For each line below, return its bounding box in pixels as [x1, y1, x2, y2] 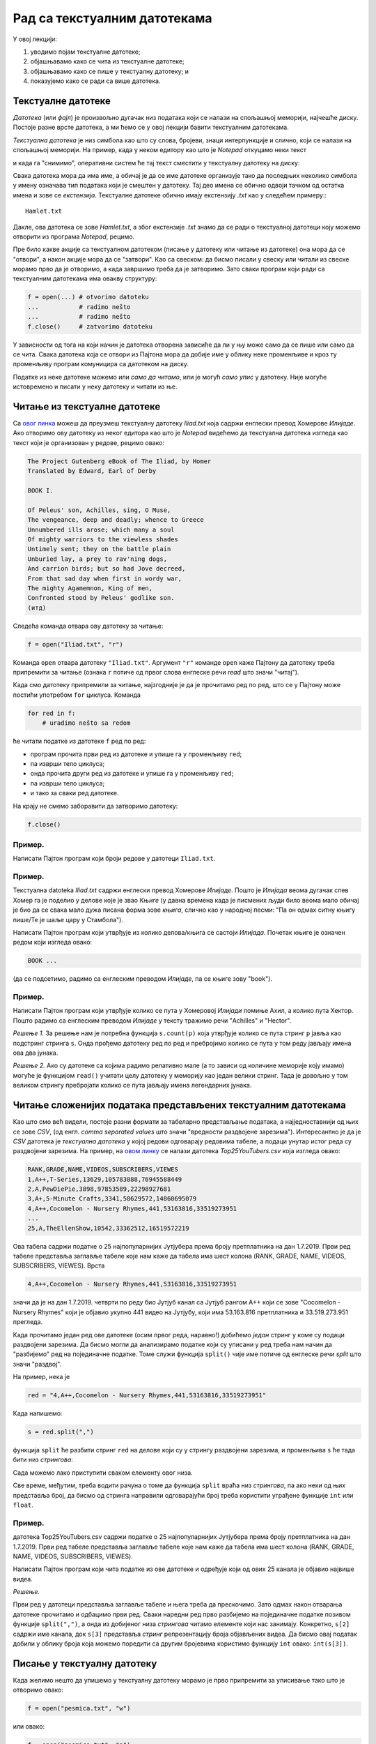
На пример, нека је [13, 1373, 70, 1381]
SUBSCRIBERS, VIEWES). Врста [13, 1261, 105, 1270]
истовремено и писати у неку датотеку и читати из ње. [13, 382, 178, 391]
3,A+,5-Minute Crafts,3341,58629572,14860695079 [27, 1195, 197, 1203]
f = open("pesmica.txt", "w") [27, 1704, 131, 1713]
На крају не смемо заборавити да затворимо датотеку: [13, 802, 178, 810]
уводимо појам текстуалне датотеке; [30, 47, 141, 56]
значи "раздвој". [13, 1360, 62, 1368]
